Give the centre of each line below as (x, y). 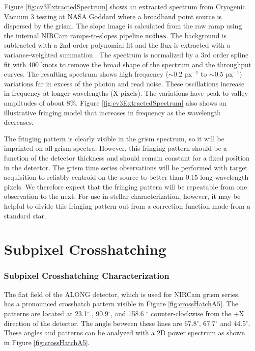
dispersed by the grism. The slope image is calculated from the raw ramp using (123, 26)
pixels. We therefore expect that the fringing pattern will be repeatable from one (126, 186)
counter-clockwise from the (191, 313)
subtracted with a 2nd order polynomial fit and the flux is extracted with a (117, 45)
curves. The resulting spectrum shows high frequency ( (86, 74)
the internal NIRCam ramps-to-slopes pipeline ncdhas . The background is (115, 35)
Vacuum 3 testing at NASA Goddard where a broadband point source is (113, 16)
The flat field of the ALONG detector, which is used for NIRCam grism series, (122, 294)
